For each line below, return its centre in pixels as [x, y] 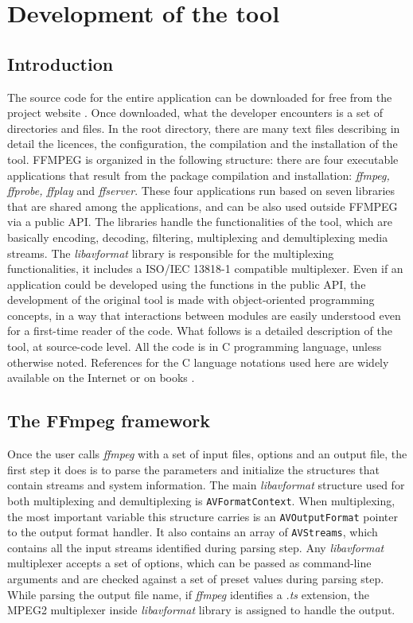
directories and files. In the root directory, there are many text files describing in [204, 128]
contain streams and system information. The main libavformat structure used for [206, 485]
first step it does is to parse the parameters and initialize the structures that [193, 469]
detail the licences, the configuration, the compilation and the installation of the [203, 144]
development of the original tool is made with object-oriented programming [191, 300]
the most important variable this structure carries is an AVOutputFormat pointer [203, 516]
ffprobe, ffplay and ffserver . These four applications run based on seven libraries [201, 191]
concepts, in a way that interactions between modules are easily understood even [204, 315]
